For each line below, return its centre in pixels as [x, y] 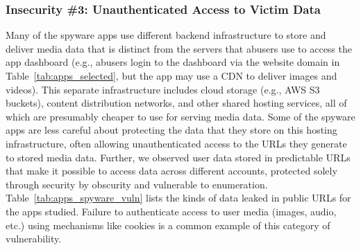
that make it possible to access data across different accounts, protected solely [171, 171]
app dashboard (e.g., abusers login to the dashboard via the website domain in [173, 62]
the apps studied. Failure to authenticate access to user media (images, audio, [171, 211]
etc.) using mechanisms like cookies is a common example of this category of [168, 225]
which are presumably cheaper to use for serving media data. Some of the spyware [180, 116]
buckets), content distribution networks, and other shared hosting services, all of [176, 103]
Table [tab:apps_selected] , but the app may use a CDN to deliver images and [171, 75]
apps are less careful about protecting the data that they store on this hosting [171, 130]
